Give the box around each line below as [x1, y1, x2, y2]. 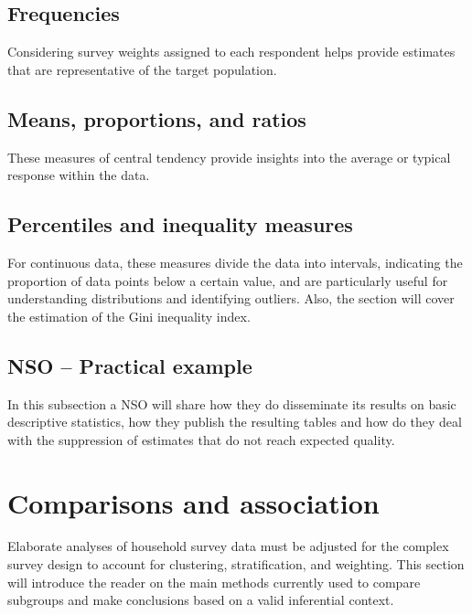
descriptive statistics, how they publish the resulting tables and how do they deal [7, 412, 462, 431]
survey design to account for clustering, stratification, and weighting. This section [7, 555, 465, 574]
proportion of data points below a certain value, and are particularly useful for [7, 270, 448, 290]
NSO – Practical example [7, 351, 252, 379]
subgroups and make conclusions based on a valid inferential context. [7, 590, 394, 610]
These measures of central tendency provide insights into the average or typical [7, 147, 451, 166]
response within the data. [7, 165, 150, 185]
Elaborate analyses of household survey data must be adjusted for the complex [7, 536, 449, 556]
